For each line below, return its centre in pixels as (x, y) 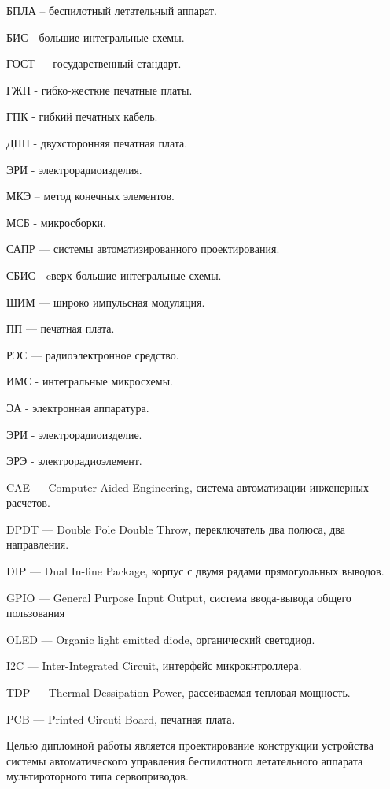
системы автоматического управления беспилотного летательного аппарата (185, 760)
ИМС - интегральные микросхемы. (90, 381)
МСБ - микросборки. (57, 222)
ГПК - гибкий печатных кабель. (82, 116)
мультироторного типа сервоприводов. (97, 776)
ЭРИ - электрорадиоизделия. (74, 169)
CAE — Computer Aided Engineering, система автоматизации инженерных (188, 487)
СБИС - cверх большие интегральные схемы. (114, 275)
